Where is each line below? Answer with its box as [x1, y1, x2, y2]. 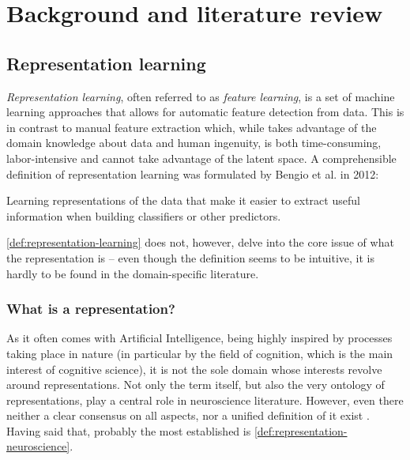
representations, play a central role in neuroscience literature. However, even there [6, 391, 404, 408]
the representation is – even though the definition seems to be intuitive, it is [6, 249, 374, 266]
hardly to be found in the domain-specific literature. [6, 265, 259, 281]
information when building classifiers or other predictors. [6, 207, 281, 224]
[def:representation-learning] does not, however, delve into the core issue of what [6, 234, 394, 251]
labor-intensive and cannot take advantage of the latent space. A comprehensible [6, 149, 397, 166]
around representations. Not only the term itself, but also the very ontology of [6, 376, 385, 393]
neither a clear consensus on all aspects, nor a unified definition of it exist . [6, 407, 370, 424]
